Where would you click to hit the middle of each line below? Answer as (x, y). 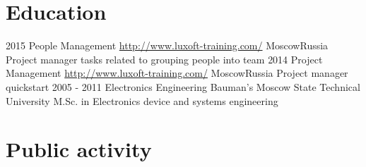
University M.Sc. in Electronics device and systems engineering (142, 100)
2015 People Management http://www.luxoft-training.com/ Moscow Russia (167, 45)
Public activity (79, 149)
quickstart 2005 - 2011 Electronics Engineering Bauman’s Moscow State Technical (183, 86)
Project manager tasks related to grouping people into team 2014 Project (164, 59)
